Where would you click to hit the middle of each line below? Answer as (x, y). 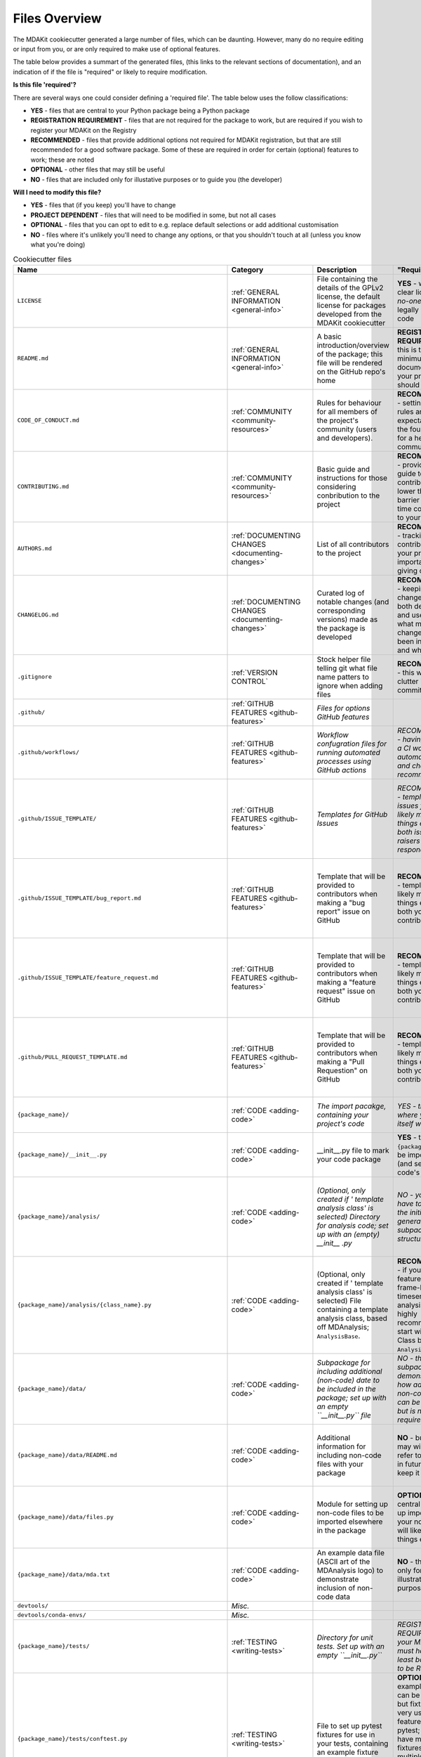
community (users (347, 429)
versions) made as (347, 619)
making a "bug (341, 902)
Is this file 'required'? (45, 85)
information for (341, 1446)
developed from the (349, 314)
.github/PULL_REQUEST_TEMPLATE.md (72, 1057)
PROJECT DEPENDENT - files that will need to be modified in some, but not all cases (153, 215)
